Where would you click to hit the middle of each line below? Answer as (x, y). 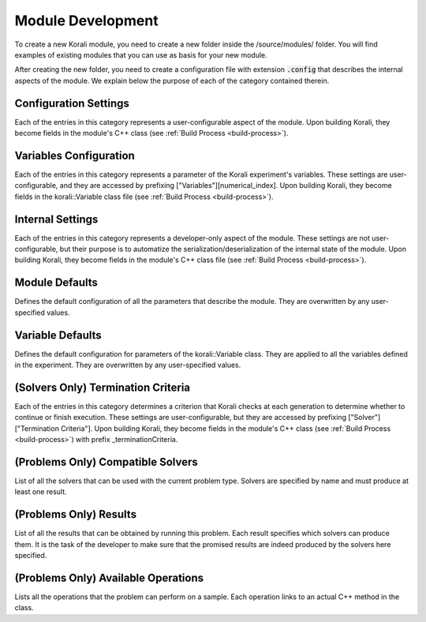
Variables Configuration (75, 155)
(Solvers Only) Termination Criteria (103, 387)
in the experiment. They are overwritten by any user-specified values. (128, 365)
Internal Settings (56, 219)
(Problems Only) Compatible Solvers (106, 462)
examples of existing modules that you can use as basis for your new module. (141, 54)
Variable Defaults (58, 335)
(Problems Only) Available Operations (109, 577)
